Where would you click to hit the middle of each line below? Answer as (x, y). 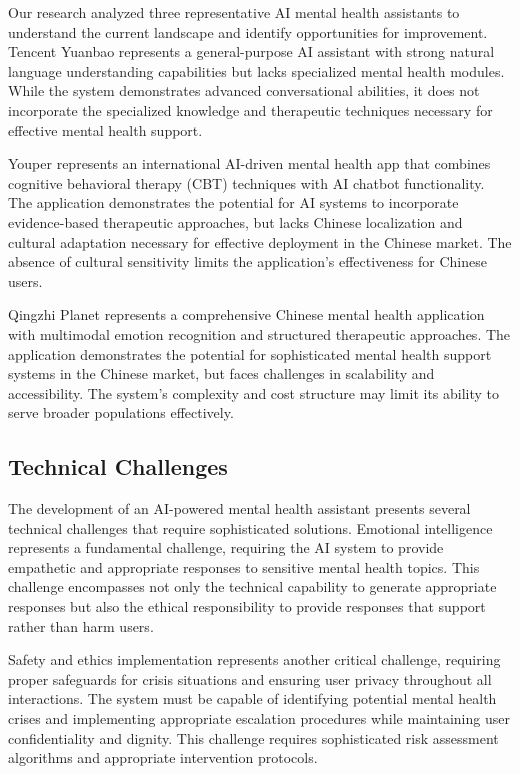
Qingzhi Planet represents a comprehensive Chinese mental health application (246, 314)
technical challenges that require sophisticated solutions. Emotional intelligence (250, 527)
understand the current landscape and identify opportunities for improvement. (248, 31)
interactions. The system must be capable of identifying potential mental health (252, 698)
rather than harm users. (81, 625)
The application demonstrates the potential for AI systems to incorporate (233, 202)
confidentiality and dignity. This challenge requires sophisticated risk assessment (253, 737)
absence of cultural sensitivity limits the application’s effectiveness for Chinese (247, 261)
